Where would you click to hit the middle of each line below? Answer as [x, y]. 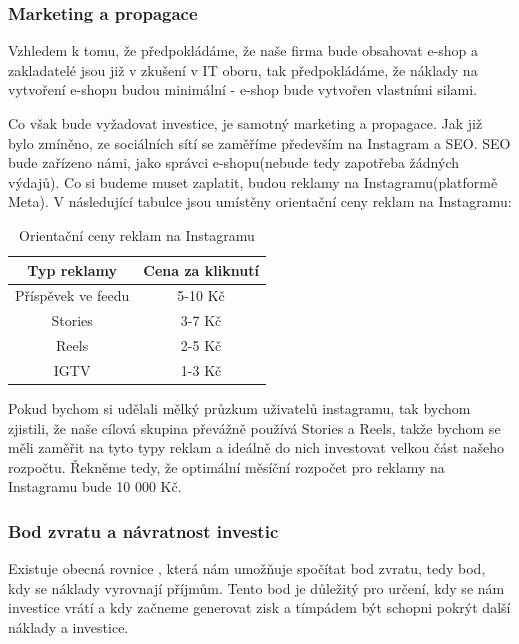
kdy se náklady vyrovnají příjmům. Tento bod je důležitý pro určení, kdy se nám [256, 587]
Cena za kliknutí [201, 269]
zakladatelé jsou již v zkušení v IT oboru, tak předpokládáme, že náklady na [243, 69]
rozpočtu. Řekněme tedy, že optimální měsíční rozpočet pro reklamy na [226, 466]
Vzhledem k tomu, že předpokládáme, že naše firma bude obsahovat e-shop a [243, 50]
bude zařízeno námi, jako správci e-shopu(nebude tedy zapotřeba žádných [234, 162]
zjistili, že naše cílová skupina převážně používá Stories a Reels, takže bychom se [254, 427]
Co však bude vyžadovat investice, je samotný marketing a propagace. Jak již [245, 123]
